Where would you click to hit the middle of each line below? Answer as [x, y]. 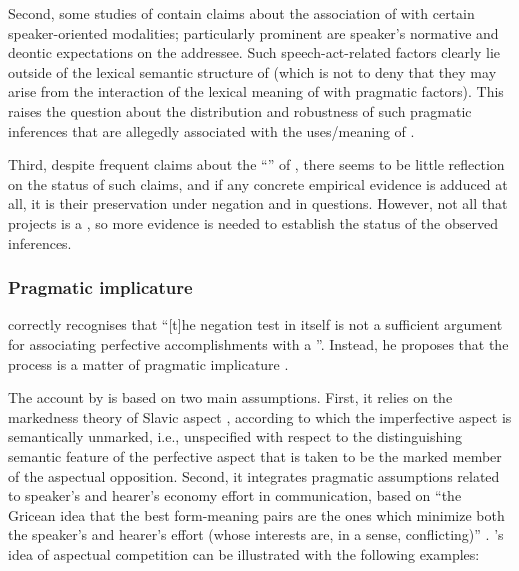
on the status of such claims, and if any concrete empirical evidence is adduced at [258, 183]
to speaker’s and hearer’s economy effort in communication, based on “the [235, 495]
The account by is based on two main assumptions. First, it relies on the [230, 397]
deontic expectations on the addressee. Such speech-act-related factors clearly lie [254, 52]
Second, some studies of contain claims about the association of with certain [241, 13]
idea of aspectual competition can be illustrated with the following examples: [244, 553]
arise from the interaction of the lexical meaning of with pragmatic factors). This [256, 91]
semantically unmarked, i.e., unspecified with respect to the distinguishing [235, 436]
